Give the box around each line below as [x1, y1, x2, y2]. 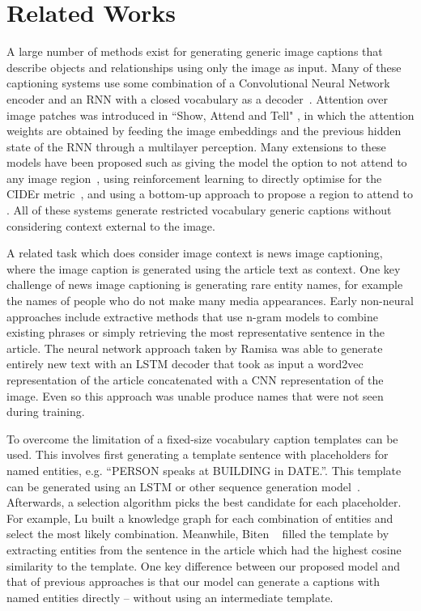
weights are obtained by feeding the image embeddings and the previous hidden [6, 122, 402, 139]
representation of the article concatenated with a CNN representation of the [6, 371, 384, 388]
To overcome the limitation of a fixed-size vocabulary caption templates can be [6, 430, 398, 447]
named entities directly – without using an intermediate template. [6, 588, 334, 605]
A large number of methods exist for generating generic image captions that [6, 43, 383, 60]
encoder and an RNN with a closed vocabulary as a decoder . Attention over [6, 90, 389, 107]
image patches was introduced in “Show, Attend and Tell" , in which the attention [6, 106, 415, 123]
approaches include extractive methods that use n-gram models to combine [6, 308, 378, 325]
